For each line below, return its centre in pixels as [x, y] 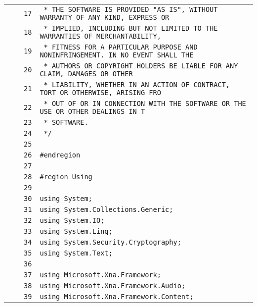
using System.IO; [72, 220]
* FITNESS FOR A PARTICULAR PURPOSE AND [121, 47]
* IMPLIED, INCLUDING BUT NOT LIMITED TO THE [131, 28]
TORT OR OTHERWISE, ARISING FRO [100, 93]
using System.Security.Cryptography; [110, 242]
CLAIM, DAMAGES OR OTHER [86, 74]
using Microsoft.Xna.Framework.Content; [117, 297]
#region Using [66, 177]
